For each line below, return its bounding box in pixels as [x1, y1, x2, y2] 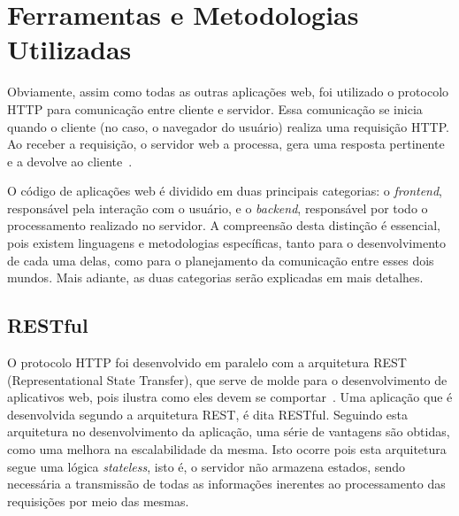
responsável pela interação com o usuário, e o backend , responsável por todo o [7, 198, 428, 217]
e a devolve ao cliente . [7, 151, 133, 170]
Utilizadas [7, 31, 132, 67]
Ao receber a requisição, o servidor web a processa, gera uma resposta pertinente [7, 135, 445, 153]
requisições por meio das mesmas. [7, 491, 189, 510]
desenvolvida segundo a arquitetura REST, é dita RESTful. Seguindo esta [7, 404, 409, 423]
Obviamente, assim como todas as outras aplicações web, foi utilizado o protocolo [7, 82, 449, 101]
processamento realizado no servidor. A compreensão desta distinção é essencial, [7, 216, 440, 235]
